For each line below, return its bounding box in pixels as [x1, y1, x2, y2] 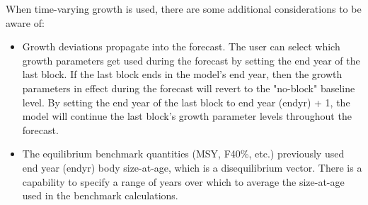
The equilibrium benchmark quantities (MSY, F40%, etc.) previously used [22, 146, 345, 161]
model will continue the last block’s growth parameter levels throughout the [22, 109, 352, 123]
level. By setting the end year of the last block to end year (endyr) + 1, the [22, 94, 350, 109]
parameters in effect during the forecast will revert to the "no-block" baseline [22, 80, 355, 95]
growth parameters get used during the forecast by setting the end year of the [22, 52, 360, 67]
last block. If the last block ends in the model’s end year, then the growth [22, 67, 343, 82]
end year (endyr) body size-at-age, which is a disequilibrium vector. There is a [22, 160, 362, 174]
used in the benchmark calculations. [22, 188, 178, 203]
